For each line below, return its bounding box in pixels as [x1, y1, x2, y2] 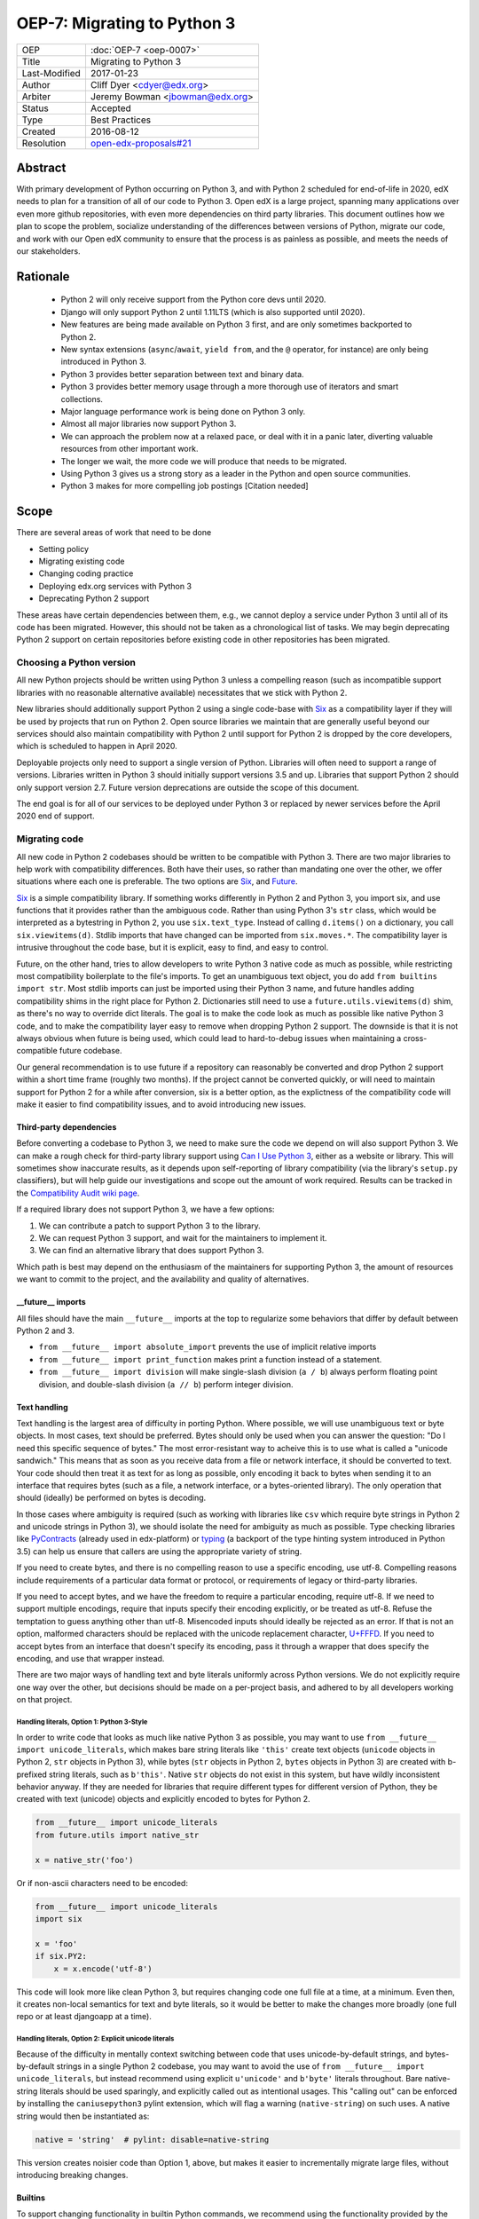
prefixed [16, 1769, 48, 1780]
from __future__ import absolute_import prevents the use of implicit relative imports [38, 1341, 377, 1353]
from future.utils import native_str [35, 1829, 200, 1840]
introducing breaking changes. [16, 2170, 129, 2181]
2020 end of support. [16, 810, 95, 821]
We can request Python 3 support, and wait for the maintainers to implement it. [38, 1233, 327, 1244]
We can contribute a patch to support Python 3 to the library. [38, 1220, 261, 1231]
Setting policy [38, 543, 89, 554]
